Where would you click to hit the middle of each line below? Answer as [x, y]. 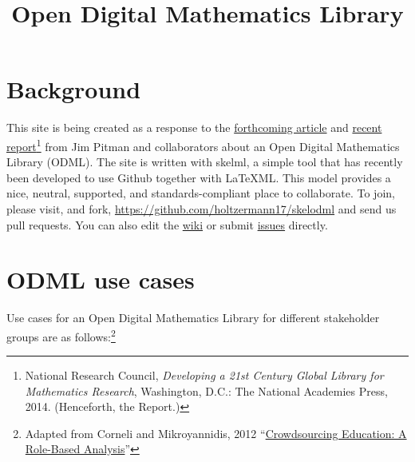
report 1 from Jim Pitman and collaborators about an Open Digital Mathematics [203, 145]
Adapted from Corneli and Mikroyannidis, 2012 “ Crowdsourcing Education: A [216, 433]
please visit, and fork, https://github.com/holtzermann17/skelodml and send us [202, 208]
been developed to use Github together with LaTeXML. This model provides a [199, 177]
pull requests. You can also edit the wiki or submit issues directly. [167, 224]
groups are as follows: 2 [61, 335]
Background [74, 89]
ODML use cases [101, 279]
